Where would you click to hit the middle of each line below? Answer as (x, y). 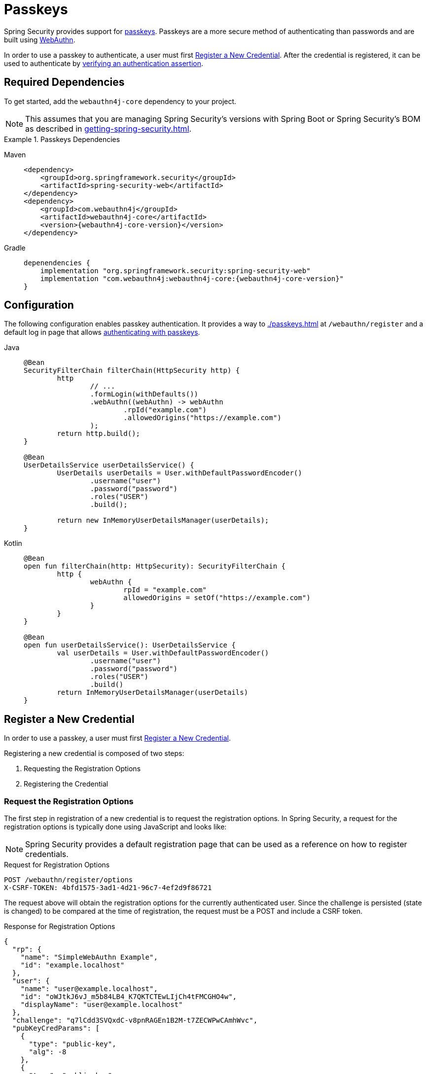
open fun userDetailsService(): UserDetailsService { (130, 645)
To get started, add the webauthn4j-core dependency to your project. (120, 101)
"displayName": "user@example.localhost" (102, 1005)
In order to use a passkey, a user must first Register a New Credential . (118, 738)
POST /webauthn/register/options (69, 880)
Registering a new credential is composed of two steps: (94, 753)
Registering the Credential (66, 784)
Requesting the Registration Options (82, 769)
